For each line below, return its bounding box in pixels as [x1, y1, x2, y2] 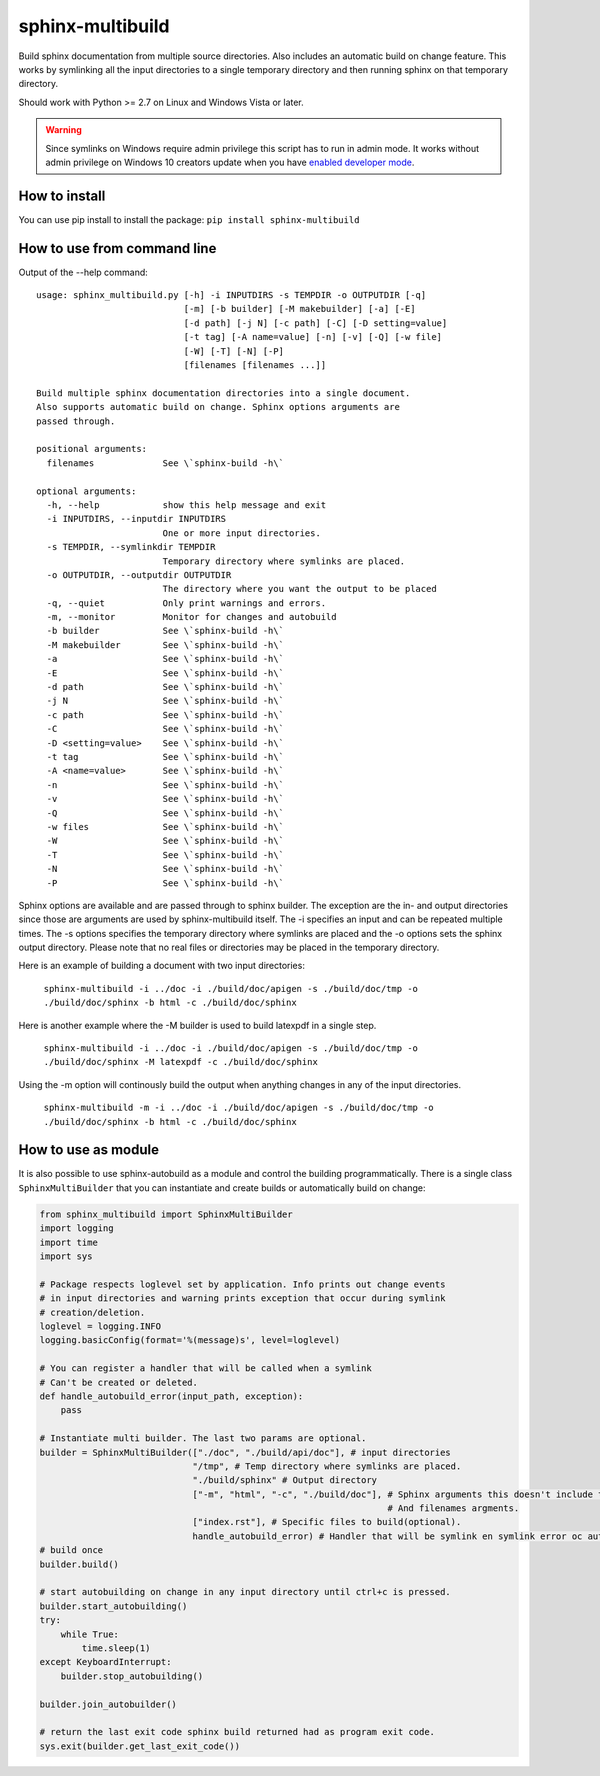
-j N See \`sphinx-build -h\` [46, 695, 285, 707]
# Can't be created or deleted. [39, 1376, 199, 1388]
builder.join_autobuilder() [39, 1698, 177, 1710]
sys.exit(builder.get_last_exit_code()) [39, 1740, 240, 1752]
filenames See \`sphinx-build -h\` [46, 457, 285, 469]
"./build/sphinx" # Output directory [192, 1475, 378, 1486]
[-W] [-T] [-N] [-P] [183, 345, 285, 357]
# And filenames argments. [386, 1503, 520, 1514]
